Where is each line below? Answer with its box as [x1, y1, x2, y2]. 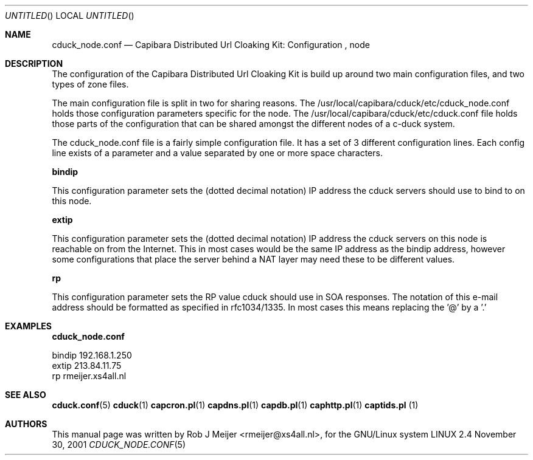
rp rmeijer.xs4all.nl [52, 371, 127, 381]
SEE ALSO [5, 390, 46, 400]
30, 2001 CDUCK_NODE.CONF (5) [52, 439, 186, 450]
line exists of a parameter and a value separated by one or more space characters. [52, 148, 383, 158]
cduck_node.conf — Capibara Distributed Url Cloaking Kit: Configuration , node [52, 39, 370, 50]
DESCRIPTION [5, 58, 63, 69]
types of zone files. [52, 79, 129, 89]
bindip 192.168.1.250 [52, 350, 132, 360]
